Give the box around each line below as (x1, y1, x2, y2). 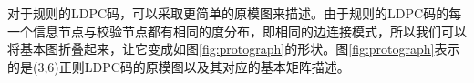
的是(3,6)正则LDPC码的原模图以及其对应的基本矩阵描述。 (7, 57, 350, 76)
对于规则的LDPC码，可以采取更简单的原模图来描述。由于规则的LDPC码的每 (7, 4, 462, 22)
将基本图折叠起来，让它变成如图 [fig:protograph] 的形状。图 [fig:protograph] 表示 (7, 39, 460, 58)
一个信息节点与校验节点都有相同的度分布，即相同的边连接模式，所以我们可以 (7, 21, 467, 40)
